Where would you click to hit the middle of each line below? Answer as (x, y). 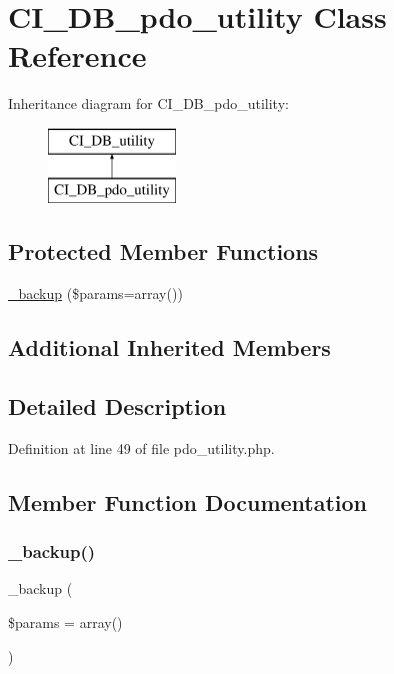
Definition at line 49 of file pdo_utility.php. (141, 447)
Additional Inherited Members (169, 347)
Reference (77, 55)
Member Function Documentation (188, 501)
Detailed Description (117, 406)
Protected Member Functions (163, 251)
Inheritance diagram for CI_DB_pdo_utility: (148, 103)
